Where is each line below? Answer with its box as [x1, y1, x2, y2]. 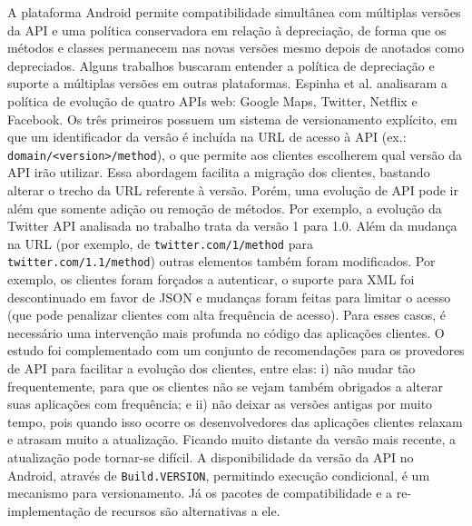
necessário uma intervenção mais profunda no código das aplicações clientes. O [7, 323, 445, 342]
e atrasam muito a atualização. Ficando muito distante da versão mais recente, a [7, 430, 457, 449]
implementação [7, 501, 91, 520]
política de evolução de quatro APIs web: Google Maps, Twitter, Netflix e [7, 91, 418, 110]
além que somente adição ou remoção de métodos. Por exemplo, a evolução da [7, 198, 442, 217]
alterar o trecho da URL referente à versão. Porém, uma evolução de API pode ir [7, 181, 458, 199]
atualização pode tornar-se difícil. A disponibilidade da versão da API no [7, 448, 414, 467]
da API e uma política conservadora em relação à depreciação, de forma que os [7, 20, 447, 39]
